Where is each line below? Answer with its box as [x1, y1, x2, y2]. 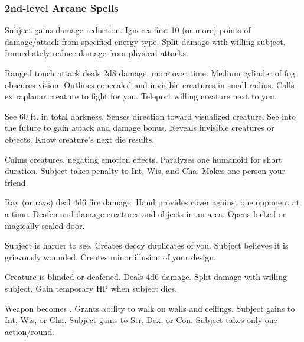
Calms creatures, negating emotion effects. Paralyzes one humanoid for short [5, 153, 282, 165]
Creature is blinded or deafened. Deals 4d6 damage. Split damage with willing [5, 270, 287, 283]
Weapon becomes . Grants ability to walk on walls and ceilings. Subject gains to [5, 302, 295, 314]
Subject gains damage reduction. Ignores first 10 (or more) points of [5, 24, 251, 36]
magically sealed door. [5, 219, 85, 231]
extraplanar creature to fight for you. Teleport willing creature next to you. [5, 90, 277, 102]
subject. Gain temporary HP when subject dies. [5, 282, 177, 294]
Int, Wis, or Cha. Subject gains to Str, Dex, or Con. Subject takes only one [5, 314, 277, 326]
